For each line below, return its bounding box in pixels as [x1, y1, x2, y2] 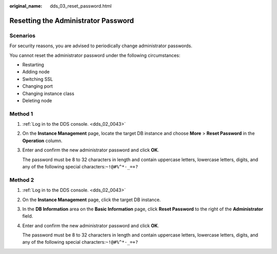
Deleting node [22, 97, 52, 104]
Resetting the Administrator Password [9, 16, 134, 25]
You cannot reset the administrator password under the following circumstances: [9, 52, 181, 58]
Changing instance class [22, 90, 74, 96]
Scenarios [9, 32, 36, 39]
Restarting [22, 62, 45, 68]
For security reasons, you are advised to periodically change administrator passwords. [9, 43, 192, 49]
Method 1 [9, 110, 33, 118]
